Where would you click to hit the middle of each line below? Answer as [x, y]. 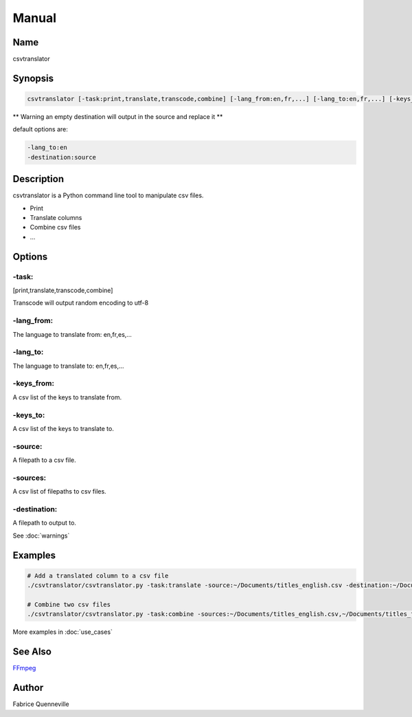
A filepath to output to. [45, 523]
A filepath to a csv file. [45, 460]
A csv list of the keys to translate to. [64, 428]
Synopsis [33, 78]
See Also [32, 652]
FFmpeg [24, 668]
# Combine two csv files [69, 604]
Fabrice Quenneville [41, 704]
